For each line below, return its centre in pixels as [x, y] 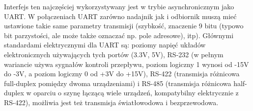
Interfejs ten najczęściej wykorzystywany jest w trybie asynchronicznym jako [119, 6]
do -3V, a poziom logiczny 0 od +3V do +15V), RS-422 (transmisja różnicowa [122, 74]
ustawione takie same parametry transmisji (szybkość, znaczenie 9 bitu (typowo [124, 26]
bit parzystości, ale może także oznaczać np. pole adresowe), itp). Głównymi [119, 35]
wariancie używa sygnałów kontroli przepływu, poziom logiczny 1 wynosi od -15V [126, 64]
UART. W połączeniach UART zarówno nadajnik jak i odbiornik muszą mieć [120, 16]
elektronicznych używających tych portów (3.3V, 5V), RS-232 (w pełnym [114, 54]
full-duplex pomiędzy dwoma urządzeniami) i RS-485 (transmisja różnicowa [118, 83]
